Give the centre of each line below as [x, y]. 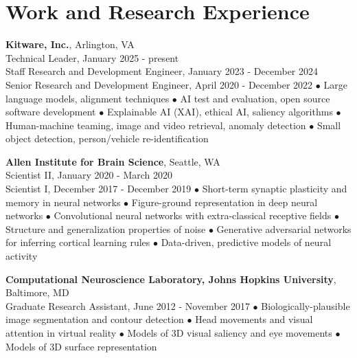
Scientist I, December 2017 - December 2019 [99, 189]
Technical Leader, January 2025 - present [92, 57]
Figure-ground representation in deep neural [224, 202]
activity [22, 256]
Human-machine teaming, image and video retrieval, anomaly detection [156, 125]
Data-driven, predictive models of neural [246, 242]
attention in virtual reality [61, 333]
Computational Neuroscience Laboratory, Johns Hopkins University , [171, 279]
